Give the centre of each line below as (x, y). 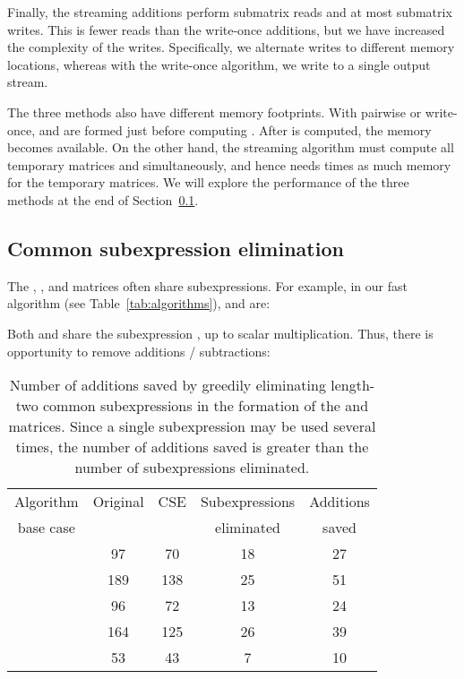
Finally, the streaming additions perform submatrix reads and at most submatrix (230, 12)
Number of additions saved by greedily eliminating (168, 385)
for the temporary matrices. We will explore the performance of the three (208, 182)
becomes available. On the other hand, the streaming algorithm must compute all (231, 147)
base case (46, 528)
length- (353, 385)
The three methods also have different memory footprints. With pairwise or (215, 112)
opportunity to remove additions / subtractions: (139, 351)
